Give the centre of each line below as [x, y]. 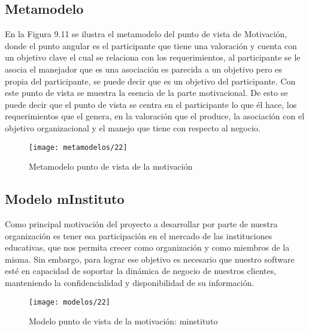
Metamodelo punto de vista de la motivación [111, 166]
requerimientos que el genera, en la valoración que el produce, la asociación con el [155, 116]
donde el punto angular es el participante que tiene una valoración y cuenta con [151, 45]
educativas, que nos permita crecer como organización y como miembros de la [147, 247]
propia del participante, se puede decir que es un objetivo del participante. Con [150, 81]
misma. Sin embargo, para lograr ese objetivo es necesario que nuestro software [150, 259]
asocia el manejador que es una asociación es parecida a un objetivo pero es [143, 69]
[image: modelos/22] [70, 302]
